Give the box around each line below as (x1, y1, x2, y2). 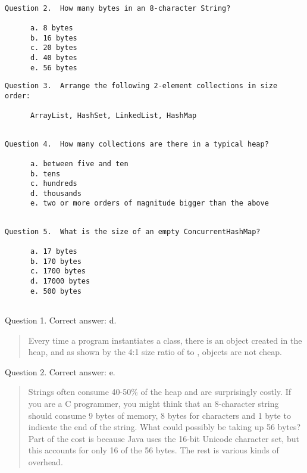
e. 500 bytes (30, 287, 82, 295)
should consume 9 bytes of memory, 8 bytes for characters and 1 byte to (28, 409, 291, 421)
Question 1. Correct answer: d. (5, 314, 117, 326)
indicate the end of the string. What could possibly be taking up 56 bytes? (28, 421, 301, 433)
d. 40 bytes (30, 53, 77, 62)
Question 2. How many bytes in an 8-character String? (5, 4, 231, 13)
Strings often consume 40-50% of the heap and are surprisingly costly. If (28, 385, 291, 398)
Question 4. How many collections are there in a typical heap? (5, 139, 269, 148)
